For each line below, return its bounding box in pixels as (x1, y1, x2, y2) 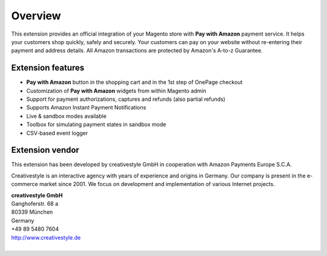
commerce (11, 181, 39, 188)
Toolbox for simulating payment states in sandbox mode (26, 121, 167, 128)
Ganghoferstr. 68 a (11, 200, 59, 208)
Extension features (11, 63, 85, 73)
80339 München (11, 208, 53, 216)
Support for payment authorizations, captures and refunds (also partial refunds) (26, 95, 226, 103)
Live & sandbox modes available (26, 112, 107, 120)
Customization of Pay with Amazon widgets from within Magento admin (26, 87, 206, 94)
